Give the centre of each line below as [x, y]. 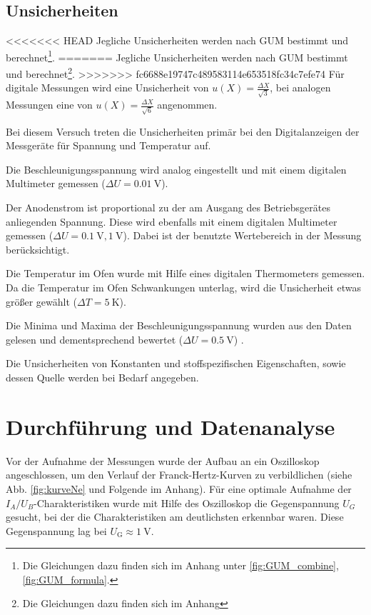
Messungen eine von [49, 104]
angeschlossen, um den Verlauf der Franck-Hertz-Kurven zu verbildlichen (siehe [179, 475]
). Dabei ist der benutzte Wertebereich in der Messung [242, 235]
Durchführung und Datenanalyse [171, 426]
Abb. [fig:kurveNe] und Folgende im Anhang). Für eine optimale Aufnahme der [179, 488]
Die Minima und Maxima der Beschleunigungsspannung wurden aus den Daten [179, 325]
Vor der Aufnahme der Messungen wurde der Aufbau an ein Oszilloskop [163, 460]
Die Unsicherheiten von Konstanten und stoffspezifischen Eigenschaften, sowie [176, 363]
